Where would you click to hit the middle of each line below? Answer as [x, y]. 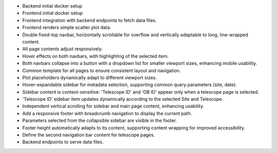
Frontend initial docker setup [53, 13]
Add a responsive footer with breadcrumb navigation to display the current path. [107, 113]
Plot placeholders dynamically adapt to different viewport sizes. [90, 77]
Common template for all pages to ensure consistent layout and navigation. [102, 70]
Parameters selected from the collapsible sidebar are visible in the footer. [100, 121]
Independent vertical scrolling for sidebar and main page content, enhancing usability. [113, 106]
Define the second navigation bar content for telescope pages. [88, 135]
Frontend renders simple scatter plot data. [67, 28]
